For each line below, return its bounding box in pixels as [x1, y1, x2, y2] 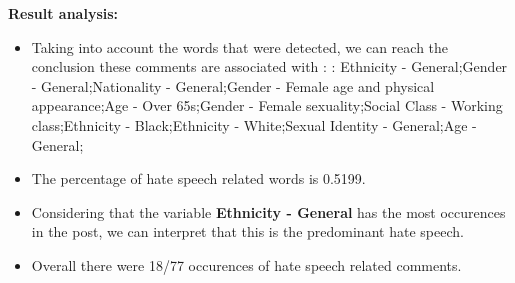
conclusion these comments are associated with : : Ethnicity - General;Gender [31, 56, 508, 77]
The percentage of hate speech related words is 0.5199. [31, 168, 366, 189]
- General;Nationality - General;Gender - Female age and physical [31, 75, 435, 96]
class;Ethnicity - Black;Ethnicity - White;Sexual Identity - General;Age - [31, 114, 477, 135]
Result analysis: [8, 3, 119, 23]
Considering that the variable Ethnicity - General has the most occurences [31, 201, 506, 222]
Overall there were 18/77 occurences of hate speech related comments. [31, 254, 462, 275]
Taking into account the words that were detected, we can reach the [31, 36, 449, 57]
